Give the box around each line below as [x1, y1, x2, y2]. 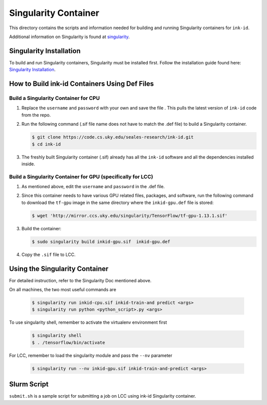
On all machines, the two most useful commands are [9, 287, 116, 293]
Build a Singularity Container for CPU [9, 95, 100, 101]
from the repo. [21, 112, 51, 118]
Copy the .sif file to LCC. [21, 252, 76, 257]
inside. [21, 161, 36, 167]
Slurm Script [9, 380, 49, 389]
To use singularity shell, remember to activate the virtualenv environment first [9, 319, 167, 325]
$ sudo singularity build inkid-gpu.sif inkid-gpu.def [32, 239, 171, 245]
